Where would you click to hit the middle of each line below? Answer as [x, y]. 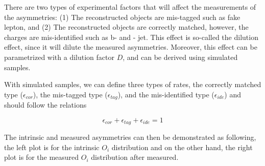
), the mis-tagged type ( [70, 94]
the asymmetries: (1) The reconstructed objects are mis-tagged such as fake [122, 17]
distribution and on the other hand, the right [182, 147]
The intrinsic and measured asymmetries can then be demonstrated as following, [130, 137]
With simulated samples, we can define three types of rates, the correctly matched [133, 84]
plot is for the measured [42, 157]
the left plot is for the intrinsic [52, 147]
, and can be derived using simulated [180, 57]
